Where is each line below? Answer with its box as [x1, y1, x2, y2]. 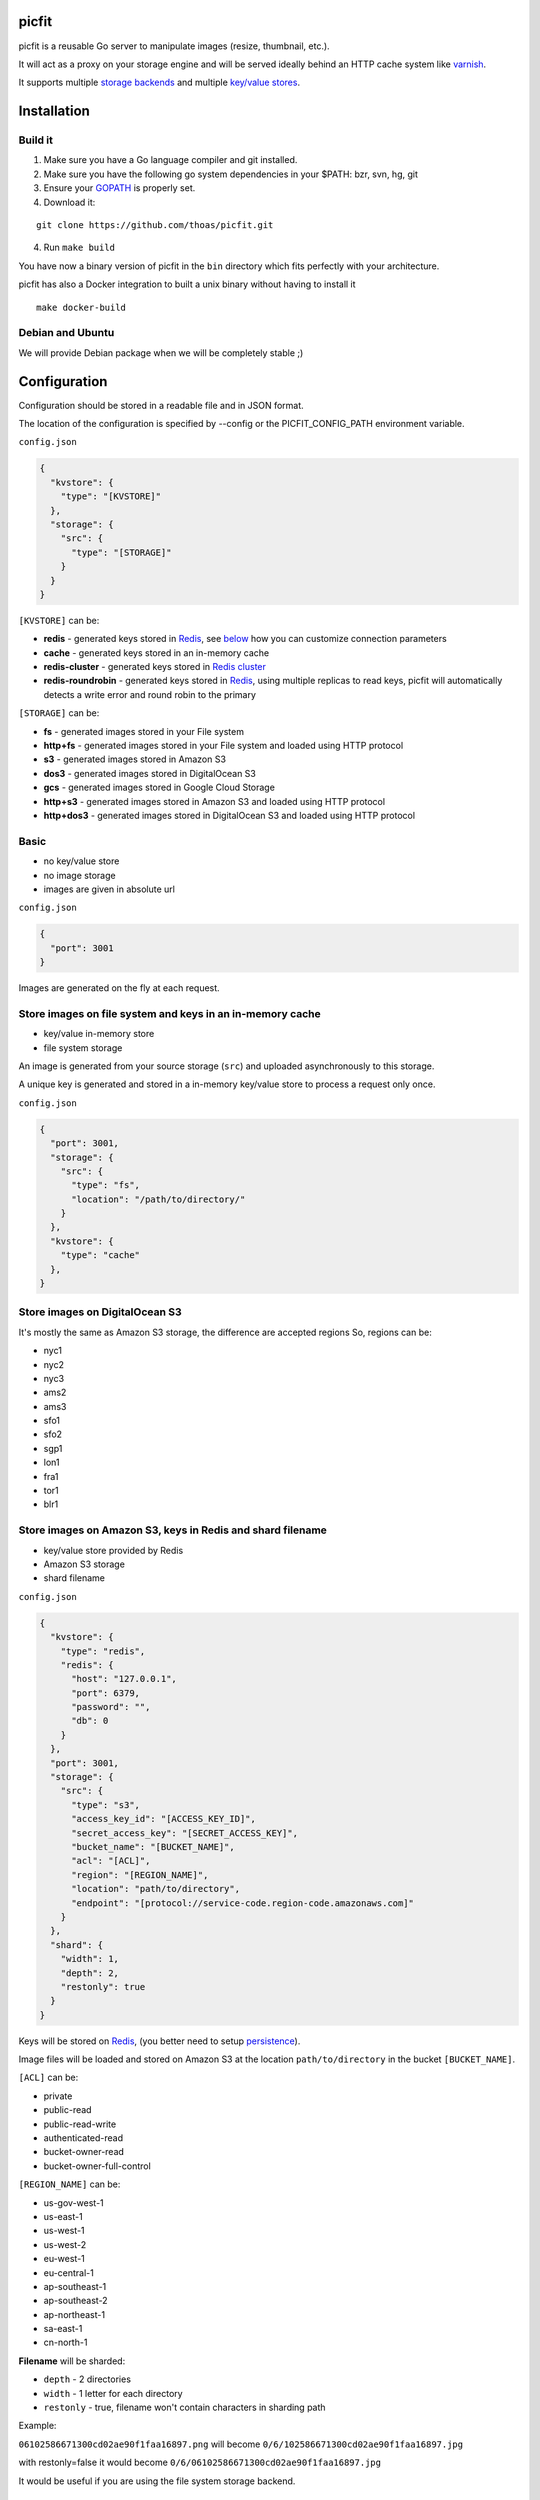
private [43, 2090, 73, 2102]
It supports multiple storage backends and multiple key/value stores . [18, 76, 300, 89]
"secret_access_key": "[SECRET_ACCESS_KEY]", [71, 1827, 299, 1839]
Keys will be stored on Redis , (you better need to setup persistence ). [18, 2035, 301, 2047]
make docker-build [36, 301, 127, 313]
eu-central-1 [43, 2266, 94, 2279]
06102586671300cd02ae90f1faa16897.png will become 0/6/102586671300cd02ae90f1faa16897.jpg [18, 2438, 464, 2450]
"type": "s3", [71, 1799, 140, 1810]
